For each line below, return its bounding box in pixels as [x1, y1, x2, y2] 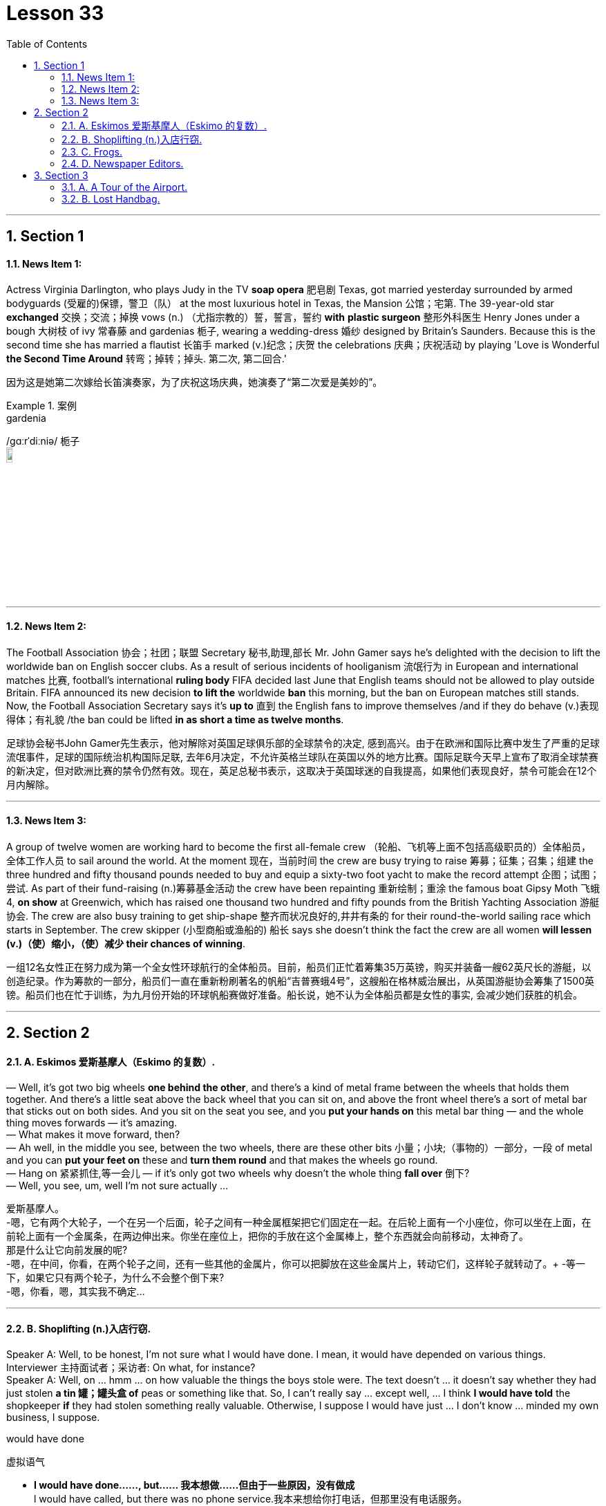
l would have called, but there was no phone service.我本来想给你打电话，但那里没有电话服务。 [34, 1492, 468, 1505]
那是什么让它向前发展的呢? [6, 1243, 128, 1256]
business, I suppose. [6, 1411, 100, 1423]
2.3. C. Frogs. [61, 145, 122, 158]
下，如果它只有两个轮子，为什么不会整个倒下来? [6, 1271, 225, 1283]
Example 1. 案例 [6, 400, 77, 412]
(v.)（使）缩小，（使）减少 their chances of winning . [6, 938, 245, 950]
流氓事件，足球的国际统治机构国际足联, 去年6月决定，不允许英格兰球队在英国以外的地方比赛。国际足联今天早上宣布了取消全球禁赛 [6, 750, 598, 763]
